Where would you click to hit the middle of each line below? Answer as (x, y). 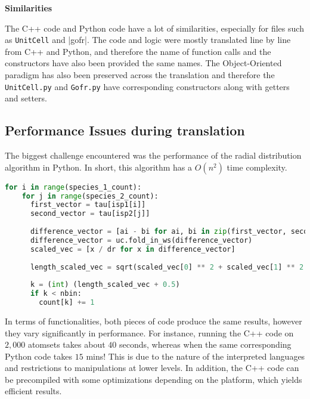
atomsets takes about (66, 344)
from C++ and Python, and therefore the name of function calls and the (138, 51)
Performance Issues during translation (125, 130)
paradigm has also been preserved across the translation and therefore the (140, 75)
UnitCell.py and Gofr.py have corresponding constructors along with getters (147, 86)
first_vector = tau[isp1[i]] (88, 205)
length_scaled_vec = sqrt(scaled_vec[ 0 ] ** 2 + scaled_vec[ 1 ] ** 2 (167, 267)
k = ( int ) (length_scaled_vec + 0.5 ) (105, 285)
